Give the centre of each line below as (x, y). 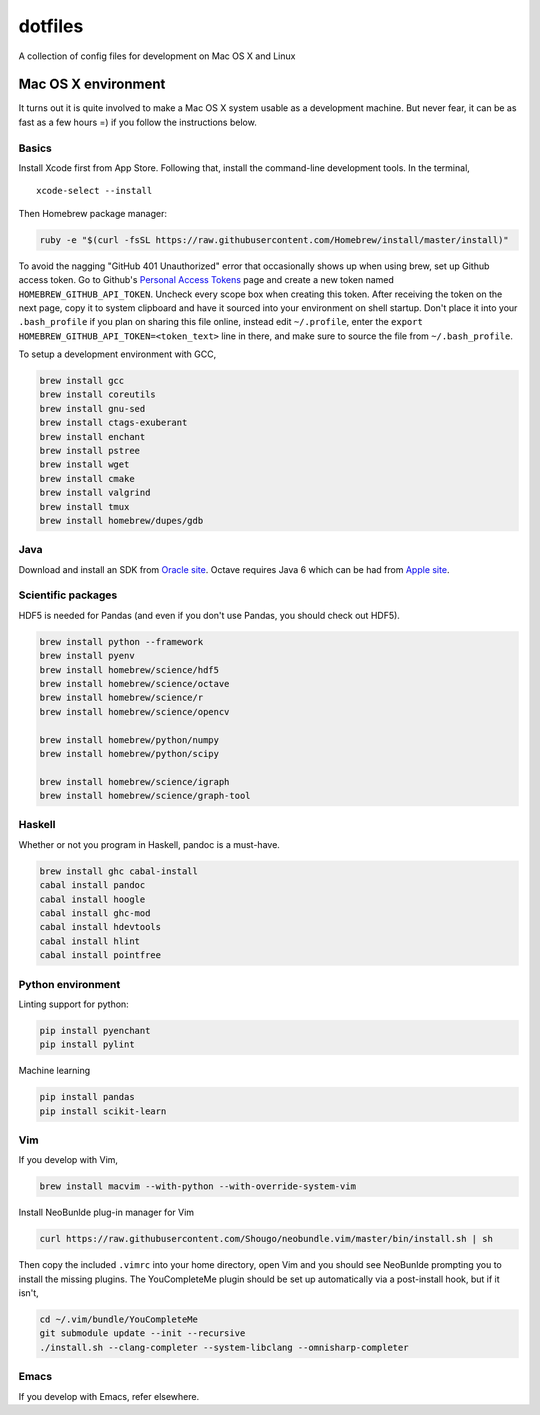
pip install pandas (87, 1097)
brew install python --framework (121, 641)
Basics (35, 148)
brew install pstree (89, 451)
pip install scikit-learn (103, 1111)
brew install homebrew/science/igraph (134, 781)
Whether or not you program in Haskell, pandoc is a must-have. (149, 844)
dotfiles (51, 26)
